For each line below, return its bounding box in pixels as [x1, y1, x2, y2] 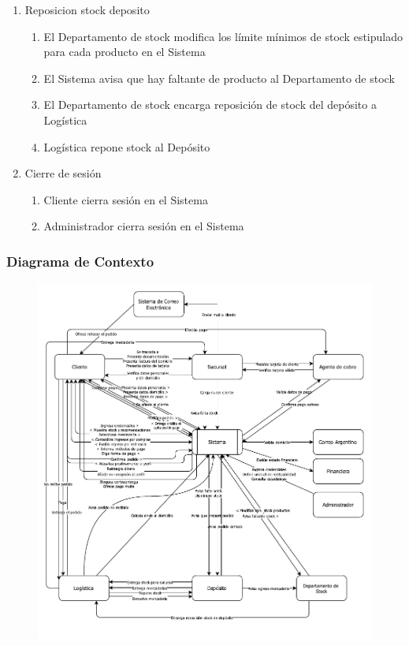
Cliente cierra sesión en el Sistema [43, 191, 208, 207]
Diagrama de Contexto [6, 251, 154, 271]
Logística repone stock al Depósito [43, 138, 210, 155]
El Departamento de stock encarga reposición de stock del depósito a [43, 96, 377, 113]
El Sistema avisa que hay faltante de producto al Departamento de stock [43, 69, 395, 86]
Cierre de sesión [24, 165, 102, 181]
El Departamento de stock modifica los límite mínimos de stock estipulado [43, 28, 403, 44]
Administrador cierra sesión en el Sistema [43, 218, 244, 234]
